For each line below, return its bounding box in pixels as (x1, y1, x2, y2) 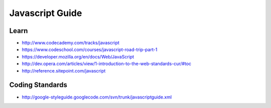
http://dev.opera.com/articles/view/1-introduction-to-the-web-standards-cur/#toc (22, 60, 192, 67)
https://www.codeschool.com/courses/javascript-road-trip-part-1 (22, 46, 158, 52)
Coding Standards (9, 80, 67, 89)
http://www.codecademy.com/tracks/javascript (22, 40, 120, 46)
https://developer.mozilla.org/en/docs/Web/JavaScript (22, 53, 134, 59)
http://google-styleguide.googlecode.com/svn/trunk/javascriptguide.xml (22, 94, 172, 100)
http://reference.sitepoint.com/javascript (22, 67, 106, 73)
